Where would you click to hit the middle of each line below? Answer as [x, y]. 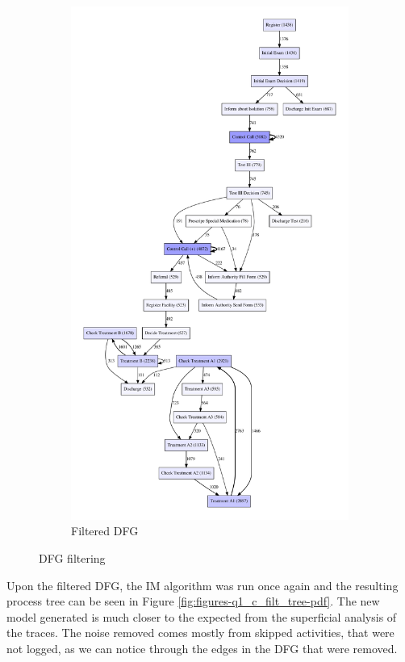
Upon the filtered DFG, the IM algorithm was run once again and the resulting [202, 585]
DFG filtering [72, 558]
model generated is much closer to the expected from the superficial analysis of [202, 616]
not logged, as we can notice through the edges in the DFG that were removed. [202, 648]
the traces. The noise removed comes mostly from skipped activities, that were [200, 633]
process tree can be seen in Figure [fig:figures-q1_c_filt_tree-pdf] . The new [193, 601]
